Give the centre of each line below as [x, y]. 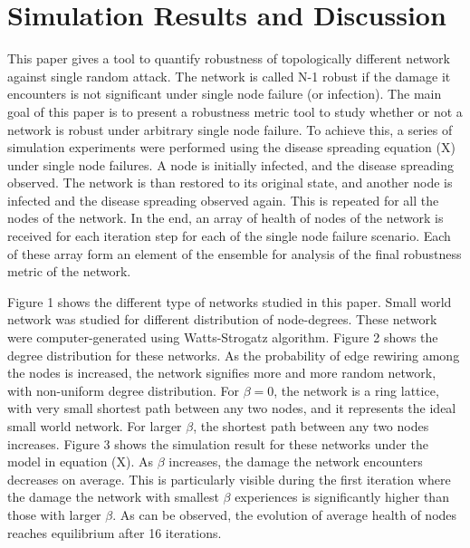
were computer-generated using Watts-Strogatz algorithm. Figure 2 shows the [223, 337]
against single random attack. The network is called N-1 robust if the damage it [229, 76]
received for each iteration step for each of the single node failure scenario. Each [229, 236]
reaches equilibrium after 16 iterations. [115, 532]
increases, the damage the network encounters [296, 461]
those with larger [54, 514]
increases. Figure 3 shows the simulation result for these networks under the [218, 443]
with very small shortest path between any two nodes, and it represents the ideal [232, 408]
